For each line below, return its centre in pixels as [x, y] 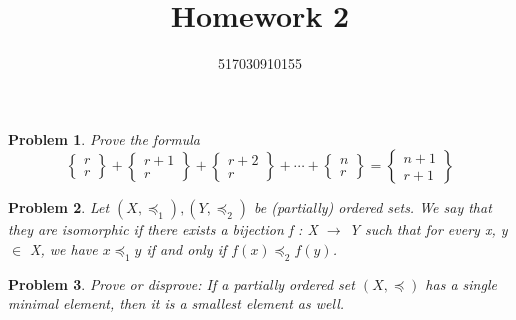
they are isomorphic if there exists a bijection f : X [163, 229]
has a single [461, 283]
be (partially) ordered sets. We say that [372, 207]
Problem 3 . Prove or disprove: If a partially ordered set [181, 283]
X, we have [64, 248]
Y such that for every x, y [428, 229]
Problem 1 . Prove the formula [104, 138]
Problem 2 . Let [59, 207]
